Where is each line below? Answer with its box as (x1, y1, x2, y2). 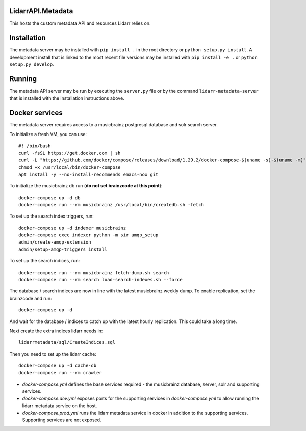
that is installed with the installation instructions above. (9, 95, 124, 101)
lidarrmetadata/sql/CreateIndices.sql (18, 339, 116, 345)
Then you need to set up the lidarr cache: (9, 351, 96, 357)
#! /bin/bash (18, 143, 51, 149)
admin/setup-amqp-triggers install (18, 246, 108, 252)
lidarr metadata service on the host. (22, 402, 97, 409)
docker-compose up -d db (18, 195, 81, 201)
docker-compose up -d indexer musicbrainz (18, 225, 126, 231)
